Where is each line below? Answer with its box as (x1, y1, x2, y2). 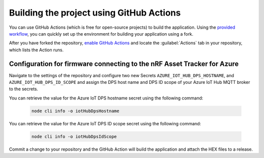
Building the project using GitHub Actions (9, 7, 181, 18)
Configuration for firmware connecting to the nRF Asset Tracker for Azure (9, 59, 239, 68)
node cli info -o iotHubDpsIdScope (31, 134, 117, 139)
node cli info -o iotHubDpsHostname (31, 108, 120, 114)
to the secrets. (9, 86, 39, 92)
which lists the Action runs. (9, 47, 64, 53)
